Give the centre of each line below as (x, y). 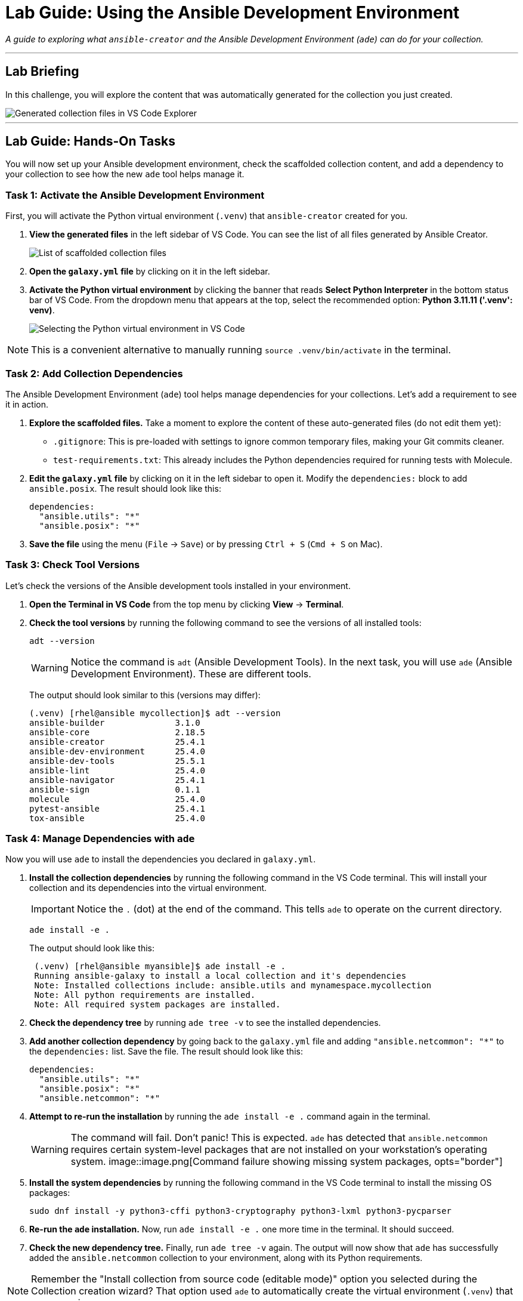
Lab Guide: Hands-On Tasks (90, 141)
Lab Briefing (42, 72)
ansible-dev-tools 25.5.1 (117, 761)
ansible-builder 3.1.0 (115, 722)
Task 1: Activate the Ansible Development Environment (135, 195)
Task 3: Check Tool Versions (73, 565)
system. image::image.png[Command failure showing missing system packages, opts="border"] (287, 1162)
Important (53, 909)
